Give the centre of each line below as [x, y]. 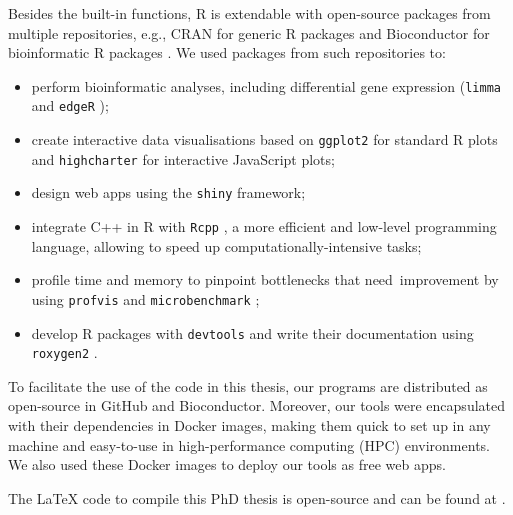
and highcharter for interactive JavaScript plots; [183, 158]
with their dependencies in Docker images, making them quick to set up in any [249, 425]
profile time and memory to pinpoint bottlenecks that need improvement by [265, 279]
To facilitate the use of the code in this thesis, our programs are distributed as [248, 385]
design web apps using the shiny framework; [168, 192]
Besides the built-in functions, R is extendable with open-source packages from [249, 13]
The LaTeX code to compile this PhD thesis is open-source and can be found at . [257, 497]
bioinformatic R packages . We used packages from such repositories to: [227, 52]
